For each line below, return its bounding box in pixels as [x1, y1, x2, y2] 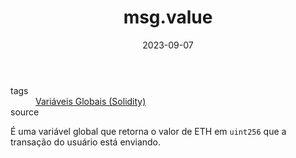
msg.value [123, 6, 213, 29]
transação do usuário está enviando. [10, 136, 162, 148]
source [10, 106, 40, 118]
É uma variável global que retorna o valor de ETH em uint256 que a [10, 125, 287, 137]
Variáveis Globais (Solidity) [35, 95, 147, 107]
